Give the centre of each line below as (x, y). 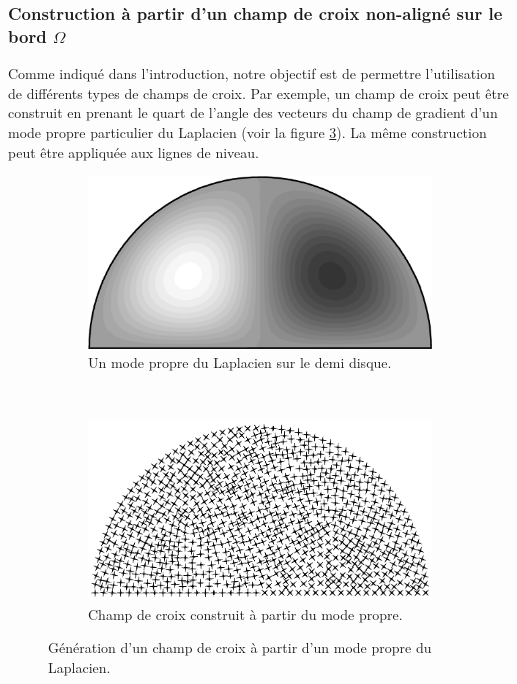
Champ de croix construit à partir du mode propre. (245, 613)
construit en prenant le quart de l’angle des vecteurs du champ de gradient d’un (253, 112)
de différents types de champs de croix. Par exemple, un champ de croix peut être (258, 92)
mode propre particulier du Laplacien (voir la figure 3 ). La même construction (247, 131)
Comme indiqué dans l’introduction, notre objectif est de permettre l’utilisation (251, 73)
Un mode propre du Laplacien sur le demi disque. (240, 362)
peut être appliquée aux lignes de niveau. (133, 151)
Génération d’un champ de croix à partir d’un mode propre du (240, 647)
